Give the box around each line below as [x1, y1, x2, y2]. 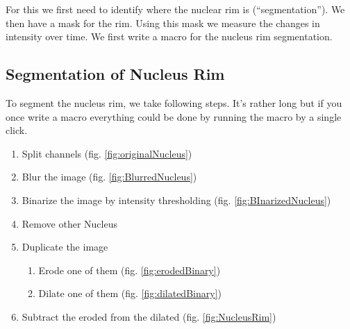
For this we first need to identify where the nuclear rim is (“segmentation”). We [6, 2, 345, 16]
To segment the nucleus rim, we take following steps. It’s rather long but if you [6, 95, 342, 110]
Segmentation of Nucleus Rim [6, 63, 225, 85]
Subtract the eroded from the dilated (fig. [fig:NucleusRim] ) [22, 309, 276, 323]
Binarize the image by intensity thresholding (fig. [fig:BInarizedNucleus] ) [22, 192, 331, 207]
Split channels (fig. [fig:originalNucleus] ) [22, 146, 192, 160]
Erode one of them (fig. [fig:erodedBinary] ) [38, 262, 221, 277]
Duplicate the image [22, 239, 108, 254]
